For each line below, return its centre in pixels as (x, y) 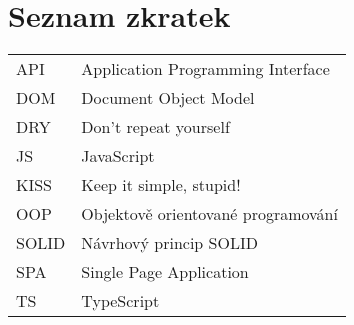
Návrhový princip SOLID (169, 243)
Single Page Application (165, 272)
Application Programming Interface (205, 69)
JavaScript (118, 156)
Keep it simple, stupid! (161, 185)
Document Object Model (168, 98)
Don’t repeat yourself (155, 127)
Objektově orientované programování (209, 214)
